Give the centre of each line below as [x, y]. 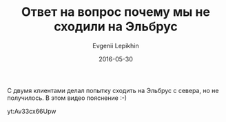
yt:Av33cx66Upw [32, 111]
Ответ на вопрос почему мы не [116, 12]
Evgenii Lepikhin [116, 45]
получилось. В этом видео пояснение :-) [67, 98]
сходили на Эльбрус [116, 27]
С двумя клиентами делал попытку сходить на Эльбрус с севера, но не [113, 90]
